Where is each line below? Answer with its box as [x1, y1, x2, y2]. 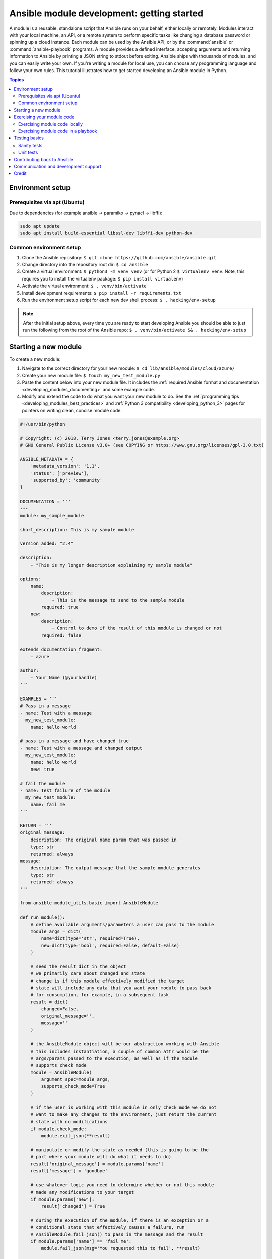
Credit [14, 170, 27, 176]
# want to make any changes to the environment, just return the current [30, 1112, 217, 1117]
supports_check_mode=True [41, 1083, 105, 1089]
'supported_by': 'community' [30, 477, 103, 483]
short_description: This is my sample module [20, 527, 134, 532]
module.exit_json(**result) [41, 1133, 111, 1139]
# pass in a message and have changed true [20, 738, 129, 744]
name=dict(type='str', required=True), [41, 936, 140, 941]
